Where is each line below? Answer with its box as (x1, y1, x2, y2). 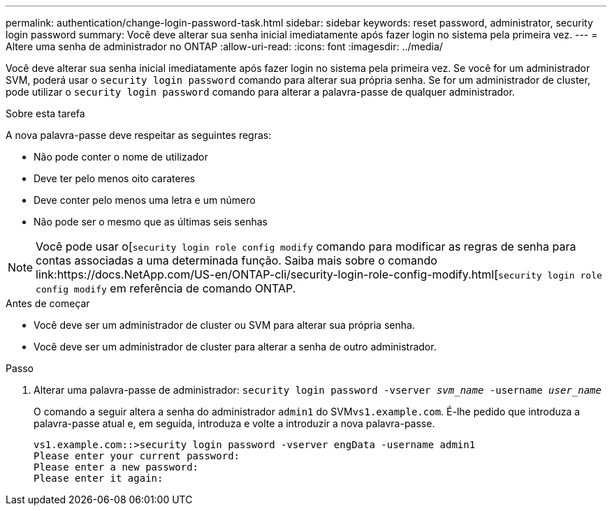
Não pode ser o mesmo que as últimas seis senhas (34, 216, 268, 228)
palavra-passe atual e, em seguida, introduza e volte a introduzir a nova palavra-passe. (34, 417, 435, 429)
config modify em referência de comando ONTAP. (36, 281, 296, 295)
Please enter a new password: (34, 461, 199, 473)
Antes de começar (6, 297, 90, 309)
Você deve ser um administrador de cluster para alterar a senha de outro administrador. (34, 341, 437, 353)
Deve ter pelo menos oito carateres (34, 172, 196, 184)
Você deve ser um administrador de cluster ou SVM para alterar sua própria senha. (34, 319, 415, 331)
